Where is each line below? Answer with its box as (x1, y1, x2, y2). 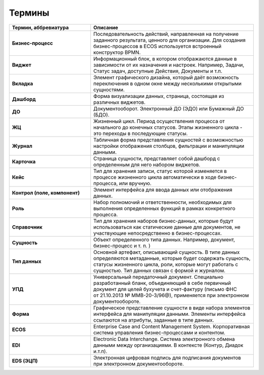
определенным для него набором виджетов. (93, 161, 200, 168)
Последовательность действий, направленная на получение (93, 30, 239, 37)
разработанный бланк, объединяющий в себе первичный (93, 280, 231, 286)
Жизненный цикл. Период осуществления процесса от (93, 117, 225, 124)
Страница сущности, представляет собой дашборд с (93, 155, 220, 162)
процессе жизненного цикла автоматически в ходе (93, 174, 217, 181)
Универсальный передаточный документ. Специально (93, 273, 223, 280)
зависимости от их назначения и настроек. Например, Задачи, (93, 61, 244, 68)
